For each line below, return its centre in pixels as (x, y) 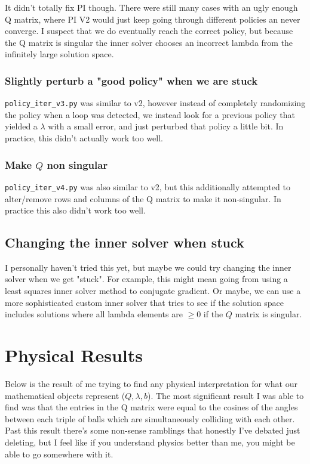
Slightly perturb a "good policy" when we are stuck (131, 80)
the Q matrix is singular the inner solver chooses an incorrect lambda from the (149, 42)
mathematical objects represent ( (65, 395)
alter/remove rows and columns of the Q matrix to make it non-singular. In (143, 198)
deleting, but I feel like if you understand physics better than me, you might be (150, 442)
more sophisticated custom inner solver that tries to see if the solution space (144, 302)
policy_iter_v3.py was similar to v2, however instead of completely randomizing (155, 103)
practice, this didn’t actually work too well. (84, 138)
